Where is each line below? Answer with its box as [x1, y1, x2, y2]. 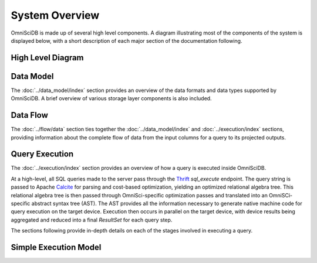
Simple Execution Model [11, 242, 102, 252]
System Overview [11, 9, 100, 22]
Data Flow [11, 110, 48, 120]
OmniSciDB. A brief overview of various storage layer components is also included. [11, 95, 212, 102]
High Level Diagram [11, 53, 85, 63]
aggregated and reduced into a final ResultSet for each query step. [11, 216, 173, 223]
